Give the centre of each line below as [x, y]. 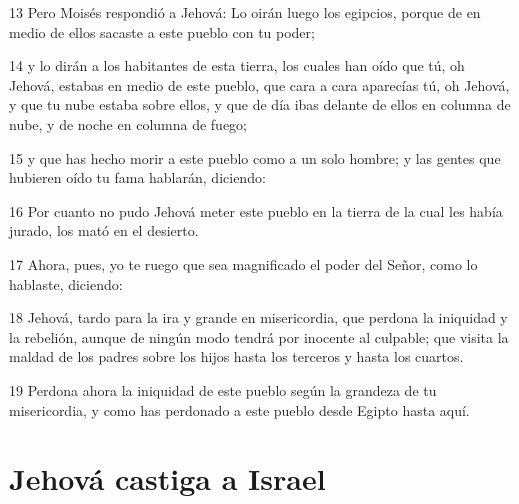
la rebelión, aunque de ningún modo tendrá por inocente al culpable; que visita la [259, 336]
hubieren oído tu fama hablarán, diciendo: [137, 177]
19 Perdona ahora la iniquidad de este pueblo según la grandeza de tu [223, 389]
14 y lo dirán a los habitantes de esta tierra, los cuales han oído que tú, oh [237, 65]
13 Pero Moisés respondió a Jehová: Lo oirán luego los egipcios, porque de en [245, 12]
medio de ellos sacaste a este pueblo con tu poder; [162, 31]
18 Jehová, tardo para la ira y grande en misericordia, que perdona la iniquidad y [258, 317]
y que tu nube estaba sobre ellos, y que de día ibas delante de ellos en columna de [260, 104]
